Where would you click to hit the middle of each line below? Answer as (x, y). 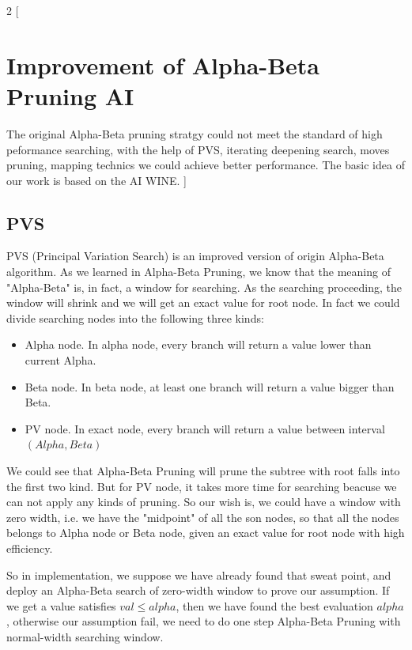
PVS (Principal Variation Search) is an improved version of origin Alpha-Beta (195, 256)
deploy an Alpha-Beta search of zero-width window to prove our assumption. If (198, 590)
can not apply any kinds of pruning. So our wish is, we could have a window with (204, 502)
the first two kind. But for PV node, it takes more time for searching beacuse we (202, 486)
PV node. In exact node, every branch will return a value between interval (205, 428)
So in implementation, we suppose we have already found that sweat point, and (199, 574)
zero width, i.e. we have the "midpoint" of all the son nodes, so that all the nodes (203, 517)
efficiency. (30, 548)
